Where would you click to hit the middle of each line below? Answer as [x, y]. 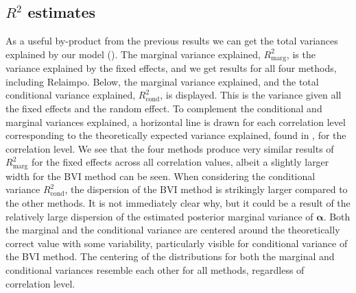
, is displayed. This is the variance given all [251, 95]
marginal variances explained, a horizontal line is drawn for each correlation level [176, 122]
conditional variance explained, [71, 95]
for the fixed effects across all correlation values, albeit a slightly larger [180, 162]
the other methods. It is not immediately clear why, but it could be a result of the [178, 203]
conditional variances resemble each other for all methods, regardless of [155, 270]
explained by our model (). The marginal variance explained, [133, 54]
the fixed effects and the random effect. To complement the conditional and [164, 109]
